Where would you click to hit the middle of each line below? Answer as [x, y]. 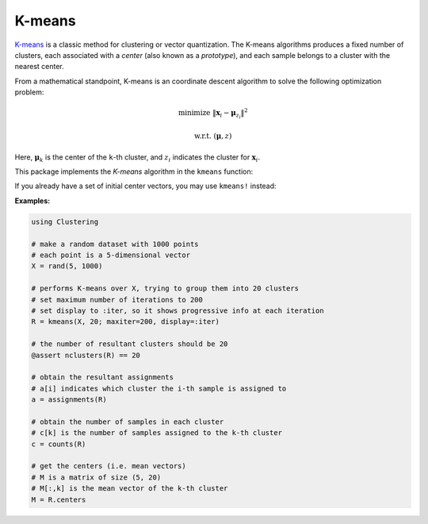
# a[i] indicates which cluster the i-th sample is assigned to [159, 388]
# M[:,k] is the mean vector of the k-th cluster [130, 489]
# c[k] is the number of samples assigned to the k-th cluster [157, 433]
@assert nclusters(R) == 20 [86, 355]
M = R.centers [59, 499]
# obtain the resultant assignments [103, 378]
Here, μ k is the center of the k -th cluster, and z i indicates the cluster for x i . [138, 158]
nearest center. [40, 67]
